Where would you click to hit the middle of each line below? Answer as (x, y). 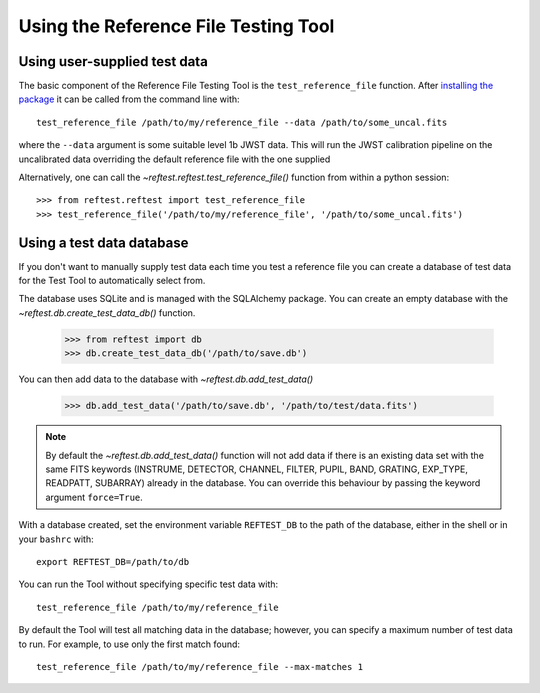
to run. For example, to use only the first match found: (129, 644)
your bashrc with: (56, 539)
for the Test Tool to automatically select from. (112, 281)
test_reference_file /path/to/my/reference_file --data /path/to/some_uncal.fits (242, 122)
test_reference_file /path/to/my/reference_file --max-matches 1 (200, 666)
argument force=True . (94, 497)
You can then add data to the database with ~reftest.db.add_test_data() (166, 379)
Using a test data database (103, 242)
